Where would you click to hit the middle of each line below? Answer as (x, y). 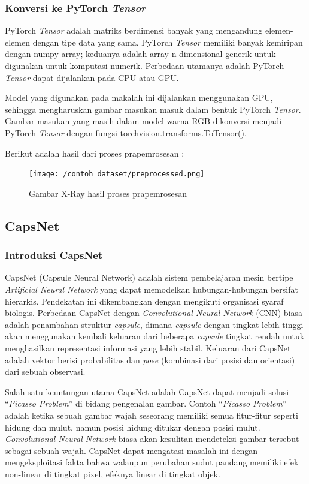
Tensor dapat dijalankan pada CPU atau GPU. (92, 77)
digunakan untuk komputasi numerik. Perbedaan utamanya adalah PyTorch (145, 65)
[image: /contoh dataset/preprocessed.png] (117, 174)
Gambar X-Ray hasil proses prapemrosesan (108, 193)
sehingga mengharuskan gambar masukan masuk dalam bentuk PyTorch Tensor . (153, 109)
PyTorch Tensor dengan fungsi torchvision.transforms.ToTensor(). (126, 132)
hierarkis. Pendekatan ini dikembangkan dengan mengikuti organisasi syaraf (144, 301)
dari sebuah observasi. (45, 372)
